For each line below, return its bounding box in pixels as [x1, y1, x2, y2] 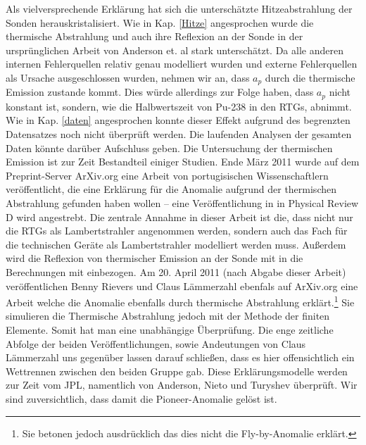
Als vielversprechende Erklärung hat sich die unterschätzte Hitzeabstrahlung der [6, 1, 353, 15]
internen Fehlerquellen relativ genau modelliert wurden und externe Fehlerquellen [6, 56, 358, 71]
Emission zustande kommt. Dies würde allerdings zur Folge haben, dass [6, 84, 314, 99]
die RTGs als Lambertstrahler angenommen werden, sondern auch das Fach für [6, 223, 348, 238]
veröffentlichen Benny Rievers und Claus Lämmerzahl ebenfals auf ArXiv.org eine [6, 278, 358, 293]
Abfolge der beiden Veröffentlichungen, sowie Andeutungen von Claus [6, 336, 306, 351]
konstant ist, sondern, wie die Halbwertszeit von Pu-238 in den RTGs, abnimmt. [6, 99, 352, 113]
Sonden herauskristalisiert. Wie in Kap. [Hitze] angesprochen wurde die [6, 15, 314, 30]
